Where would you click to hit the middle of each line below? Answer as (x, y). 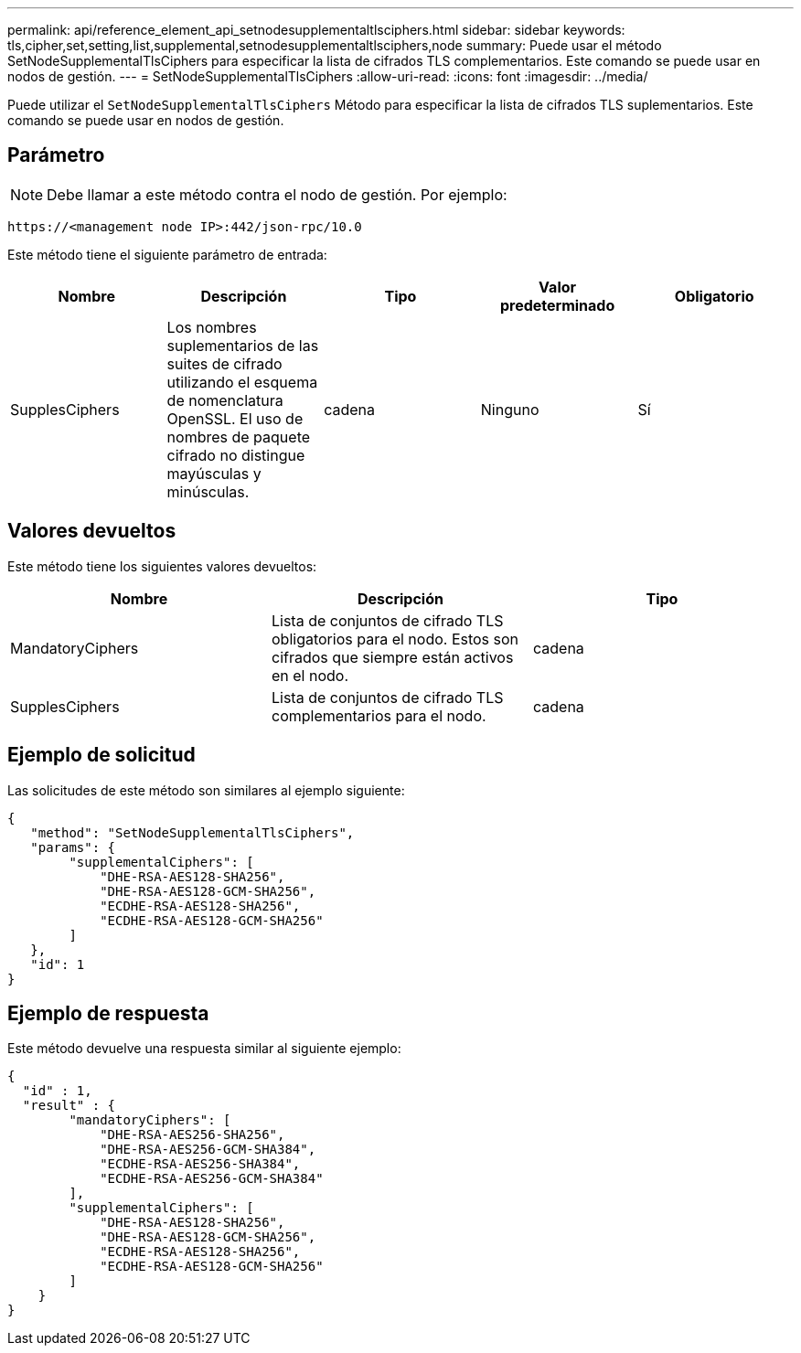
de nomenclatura (225, 400)
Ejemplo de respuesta (108, 1013)
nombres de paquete (239, 437)
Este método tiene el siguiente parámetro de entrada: (167, 254)
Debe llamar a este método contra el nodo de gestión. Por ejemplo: (277, 194)
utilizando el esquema (242, 382)
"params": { (73, 847)
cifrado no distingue (236, 455)
